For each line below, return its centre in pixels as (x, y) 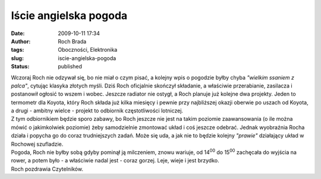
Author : (21, 41)
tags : (18, 50)
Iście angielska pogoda (69, 15)
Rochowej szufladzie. (37, 144)
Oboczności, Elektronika (88, 50)
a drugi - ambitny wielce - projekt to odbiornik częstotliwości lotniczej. (97, 111)
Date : (18, 33)
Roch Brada (72, 41)
